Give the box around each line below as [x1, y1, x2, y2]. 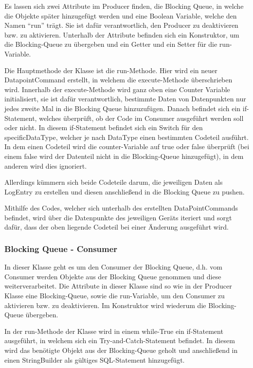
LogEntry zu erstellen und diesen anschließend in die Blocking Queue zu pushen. [4, 186, 245, 196]
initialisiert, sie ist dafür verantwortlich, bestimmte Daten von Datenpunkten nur [4, 94, 246, 104]
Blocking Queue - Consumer [4, 242, 118, 254]
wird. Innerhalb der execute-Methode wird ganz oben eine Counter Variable [4, 84, 230, 94]
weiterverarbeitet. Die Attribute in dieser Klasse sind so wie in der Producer [4, 281, 232, 291]
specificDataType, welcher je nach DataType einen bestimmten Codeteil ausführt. [4, 132, 249, 142]
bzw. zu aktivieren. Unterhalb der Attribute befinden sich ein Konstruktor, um [4, 29, 239, 39]
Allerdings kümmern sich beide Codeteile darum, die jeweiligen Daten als [4, 177, 223, 187]
